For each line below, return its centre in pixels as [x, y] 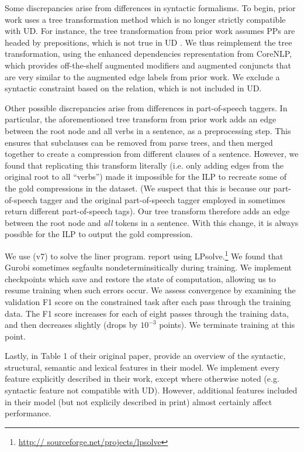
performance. [28, 413]
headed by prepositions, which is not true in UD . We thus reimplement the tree [148, 42]
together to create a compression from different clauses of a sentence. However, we [152, 154]
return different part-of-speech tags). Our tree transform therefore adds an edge [147, 211]
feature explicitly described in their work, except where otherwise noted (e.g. [142, 379]
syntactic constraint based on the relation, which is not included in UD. [133, 88]
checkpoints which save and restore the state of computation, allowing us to [140, 278]
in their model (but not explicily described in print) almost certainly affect [139, 401]
